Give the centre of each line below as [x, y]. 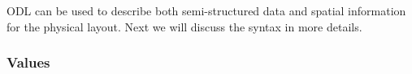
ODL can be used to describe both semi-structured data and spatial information [206, 10]
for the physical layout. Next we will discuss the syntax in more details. [184, 26]
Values [28, 62]
